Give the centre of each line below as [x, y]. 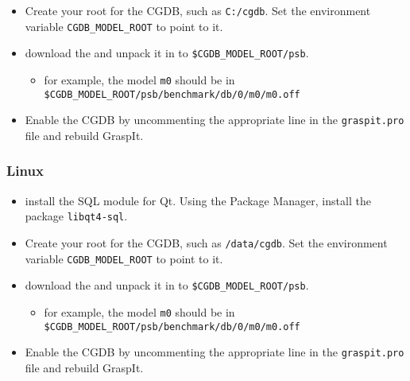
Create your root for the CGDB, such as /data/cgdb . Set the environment [206, 243]
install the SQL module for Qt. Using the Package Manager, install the [198, 200]
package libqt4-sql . [76, 216]
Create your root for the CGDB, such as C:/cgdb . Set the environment [198, 10]
